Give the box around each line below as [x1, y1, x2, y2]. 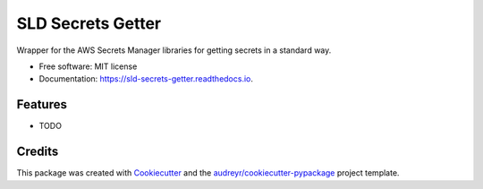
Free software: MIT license [38, 61, 138, 72]
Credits [16, 144, 59, 159]
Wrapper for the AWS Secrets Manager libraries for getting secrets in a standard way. [16, 45, 332, 56]
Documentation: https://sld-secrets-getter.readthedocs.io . [38, 73, 254, 84]
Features [16, 97, 67, 112]
